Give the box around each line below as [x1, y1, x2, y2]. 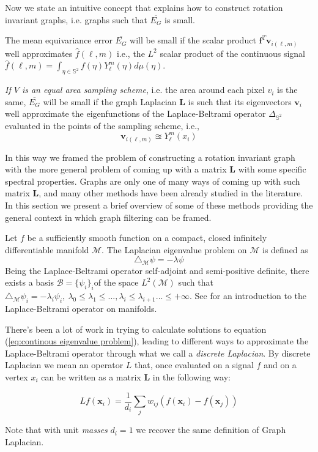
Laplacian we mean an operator [5, 358, 124, 371]
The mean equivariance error [5, 34, 113, 46]
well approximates [5, 46, 73, 59]
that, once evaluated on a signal [135, 358, 254, 371]
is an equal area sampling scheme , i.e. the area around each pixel [21, 83, 265, 96]
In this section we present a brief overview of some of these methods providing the [5, 199, 313, 212]
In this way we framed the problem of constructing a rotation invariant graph [5, 150, 295, 163]
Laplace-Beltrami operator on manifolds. [5, 302, 157, 315]
